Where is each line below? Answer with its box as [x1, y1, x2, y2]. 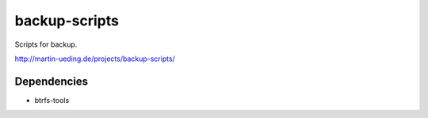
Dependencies [14, 74, 89, 88]
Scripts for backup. [14, 40, 78, 49]
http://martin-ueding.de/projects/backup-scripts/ [14, 54, 176, 63]
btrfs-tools [34, 95, 70, 105]
